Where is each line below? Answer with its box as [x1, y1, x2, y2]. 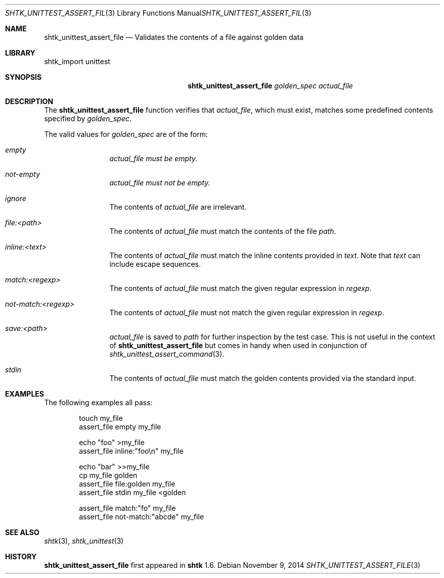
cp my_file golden [79, 471, 138, 479]
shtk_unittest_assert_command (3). [109, 350, 225, 358]
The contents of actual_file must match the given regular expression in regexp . [109, 284, 372, 293]
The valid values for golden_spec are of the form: [44, 130, 208, 138]
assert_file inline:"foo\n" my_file [79, 447, 184, 455]
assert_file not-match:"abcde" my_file [79, 512, 204, 521]
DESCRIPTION [5, 97, 54, 106]
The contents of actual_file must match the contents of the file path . [109, 227, 336, 235]
